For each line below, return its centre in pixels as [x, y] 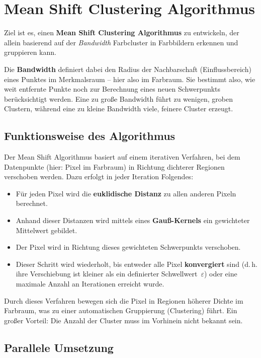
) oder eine [221, 274]
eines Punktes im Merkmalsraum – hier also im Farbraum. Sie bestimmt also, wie [130, 79]
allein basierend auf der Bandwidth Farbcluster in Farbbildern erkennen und [121, 42]
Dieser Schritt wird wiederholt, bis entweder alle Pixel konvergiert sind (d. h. [137, 264]
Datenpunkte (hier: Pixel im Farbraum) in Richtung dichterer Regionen [114, 166]
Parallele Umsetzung [59, 347]
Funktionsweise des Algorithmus [90, 136]
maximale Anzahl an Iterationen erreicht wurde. [90, 284]
